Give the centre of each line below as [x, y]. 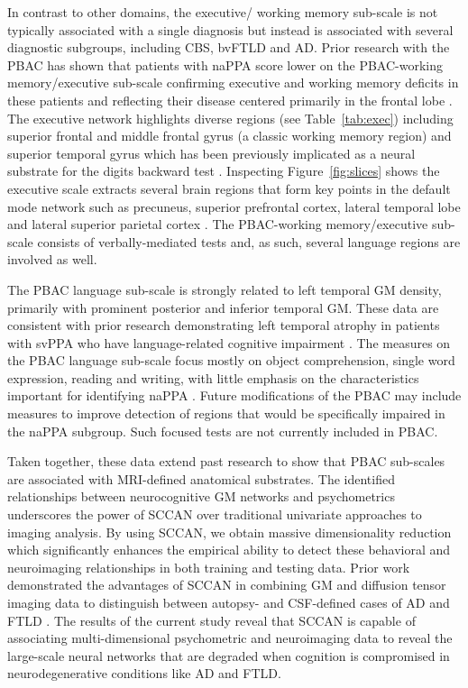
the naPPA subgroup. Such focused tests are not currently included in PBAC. [223, 431]
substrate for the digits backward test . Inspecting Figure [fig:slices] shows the [224, 171]
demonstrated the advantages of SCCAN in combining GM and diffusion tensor [227, 585]
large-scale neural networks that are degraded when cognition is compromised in [229, 655]
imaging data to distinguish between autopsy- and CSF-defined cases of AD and [229, 602]
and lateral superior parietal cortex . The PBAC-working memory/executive [218, 224]
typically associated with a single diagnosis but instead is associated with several [230, 29]
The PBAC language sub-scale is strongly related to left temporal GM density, [225, 289]
